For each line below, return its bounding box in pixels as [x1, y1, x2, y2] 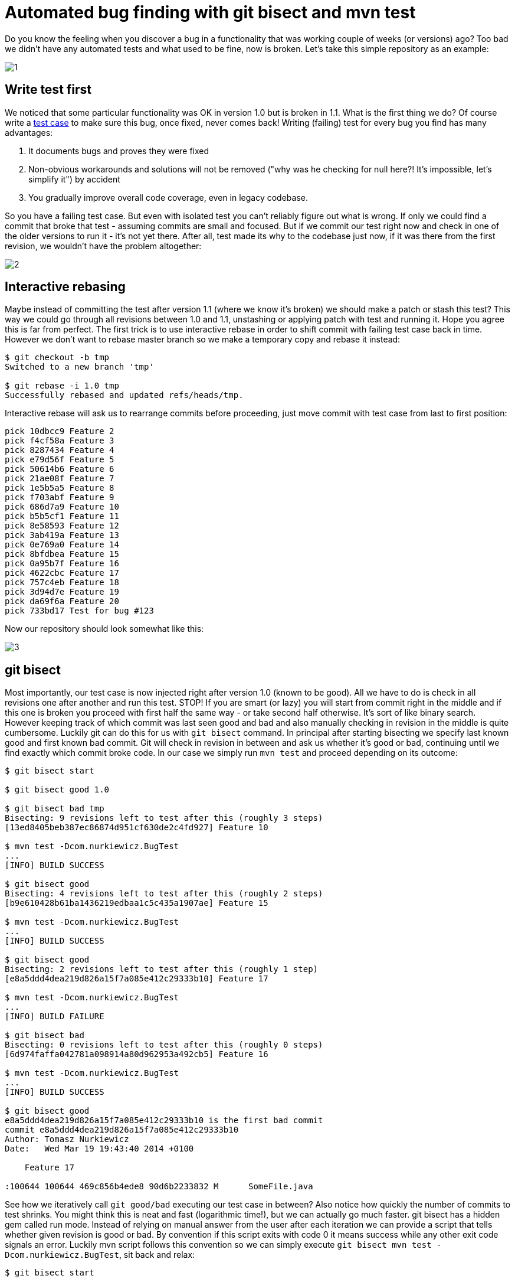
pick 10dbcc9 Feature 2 [5, 426, 114, 436]
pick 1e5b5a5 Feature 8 [5, 483, 114, 493]
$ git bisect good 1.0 [5, 785, 110, 795]
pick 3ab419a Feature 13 [5, 530, 119, 540]
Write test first [5, 82, 92, 97]
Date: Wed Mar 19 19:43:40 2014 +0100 [5, 1144, 194, 1154]
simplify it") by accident [28, 174, 120, 184]
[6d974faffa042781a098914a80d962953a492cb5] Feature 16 [5, 1049, 268, 1059]
